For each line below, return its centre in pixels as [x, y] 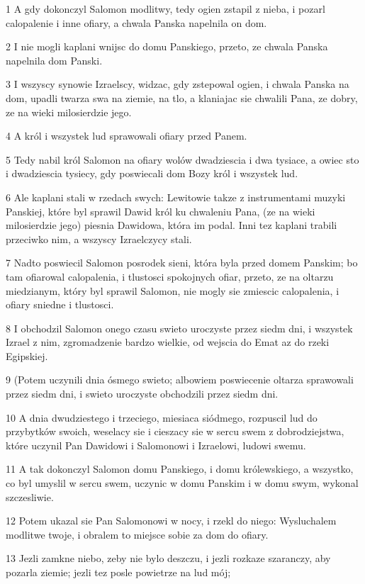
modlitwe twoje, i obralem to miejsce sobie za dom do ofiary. [137, 534]
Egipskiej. [27, 355]
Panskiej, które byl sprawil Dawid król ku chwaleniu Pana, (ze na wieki [161, 211]
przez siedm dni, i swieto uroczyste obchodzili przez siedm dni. [142, 394]
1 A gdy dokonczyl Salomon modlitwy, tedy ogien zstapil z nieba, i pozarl [165, 9]
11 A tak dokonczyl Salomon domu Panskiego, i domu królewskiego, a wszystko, [180, 469]
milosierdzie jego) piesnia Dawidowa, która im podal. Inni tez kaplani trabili [172, 225]
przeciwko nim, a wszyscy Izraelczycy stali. [99, 238]
